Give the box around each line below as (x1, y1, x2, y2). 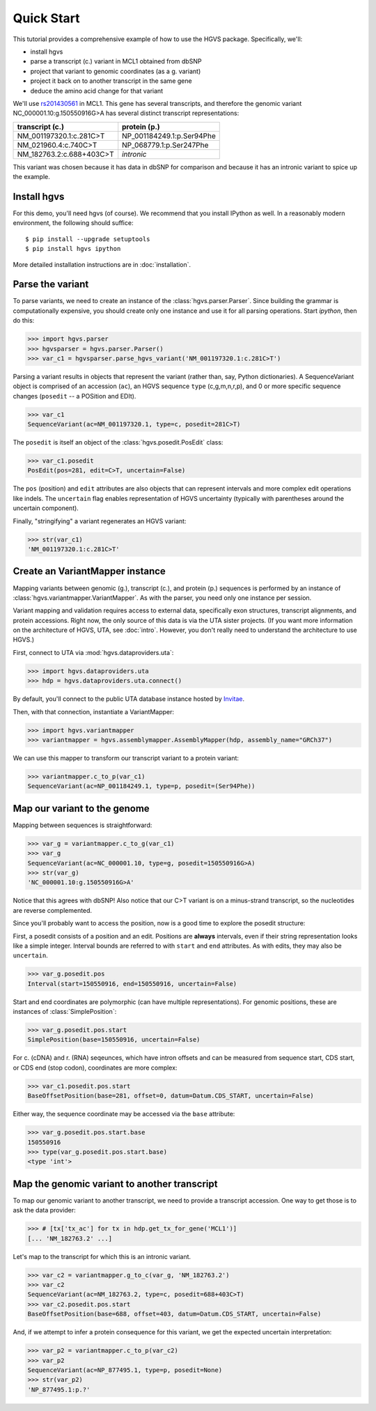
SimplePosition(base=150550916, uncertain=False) (27, 1035, 201, 1044)
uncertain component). (13, 504, 79, 512)
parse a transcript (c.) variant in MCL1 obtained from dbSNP (30, 57, 202, 65)
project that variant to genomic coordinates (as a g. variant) (30, 67, 201, 75)
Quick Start (13, 10, 80, 26)
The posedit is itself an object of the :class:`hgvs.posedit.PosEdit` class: (13, 438, 224, 447)
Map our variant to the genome (13, 802, 150, 815)
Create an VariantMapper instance (13, 565, 166, 578)
